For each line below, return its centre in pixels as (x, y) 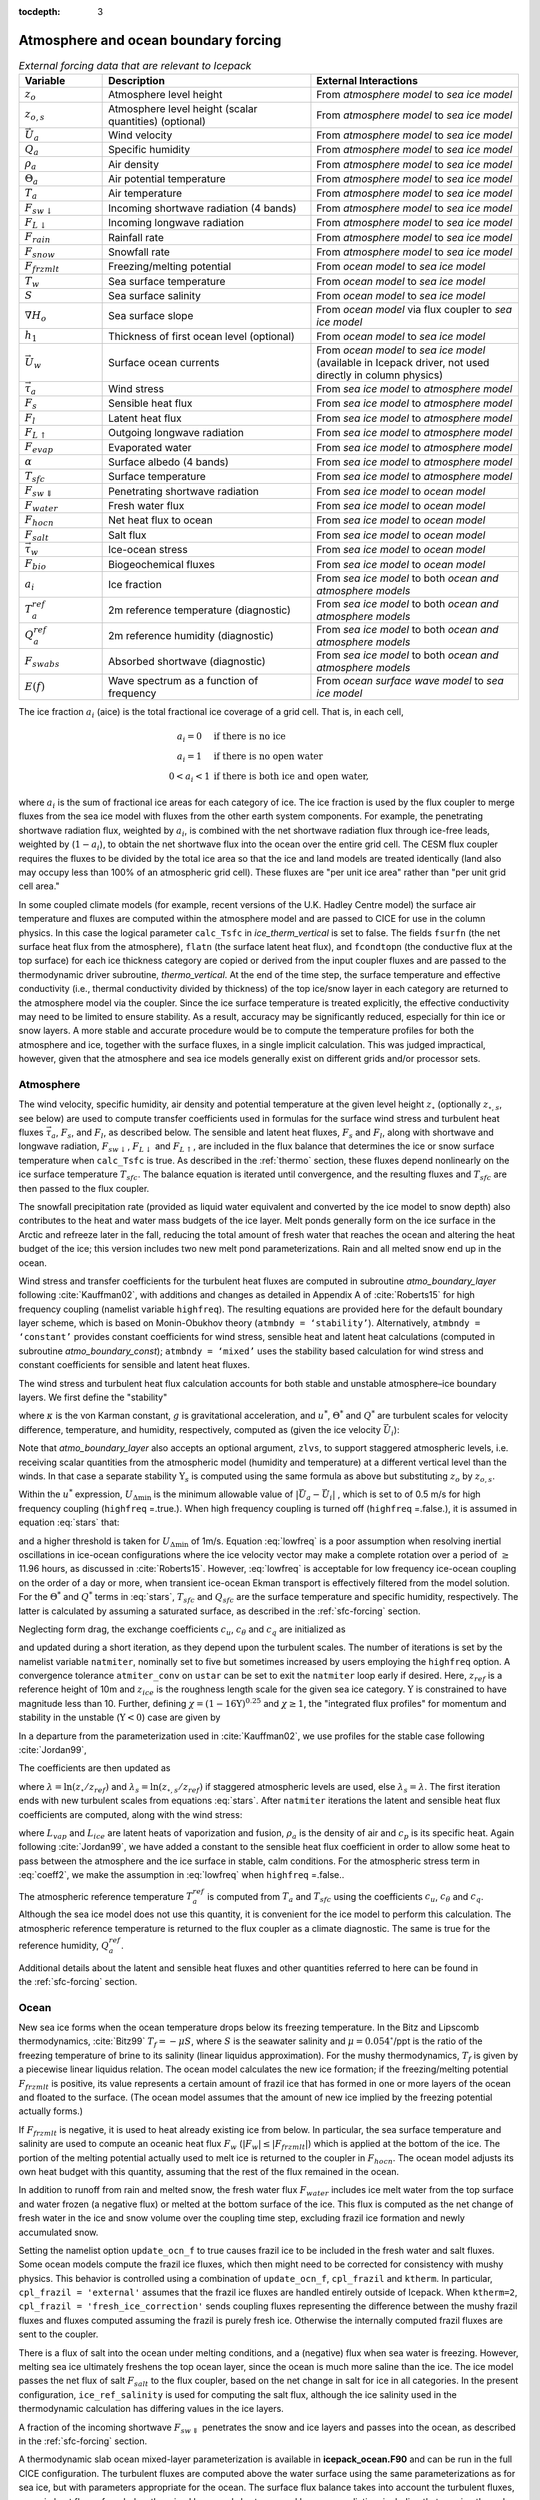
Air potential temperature (167, 179)
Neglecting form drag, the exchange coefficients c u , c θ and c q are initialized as (182, 1630)
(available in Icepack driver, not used (403, 362)
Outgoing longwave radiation (176, 433)
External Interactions (367, 81)
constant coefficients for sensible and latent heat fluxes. (134, 1365)
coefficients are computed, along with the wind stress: (130, 1814)
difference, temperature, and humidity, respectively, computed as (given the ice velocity (200, 1429)
